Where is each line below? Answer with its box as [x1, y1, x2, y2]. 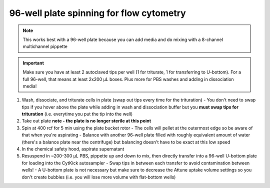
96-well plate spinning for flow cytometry [9, 7, 186, 18]
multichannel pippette [22, 43, 67, 49]
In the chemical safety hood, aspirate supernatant [21, 146, 124, 152]
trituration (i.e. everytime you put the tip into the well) [21, 111, 133, 117]
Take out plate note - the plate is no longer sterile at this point [21, 118, 151, 124]
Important [22, 60, 44, 66]
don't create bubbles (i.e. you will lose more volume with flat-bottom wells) [21, 174, 176, 180]
